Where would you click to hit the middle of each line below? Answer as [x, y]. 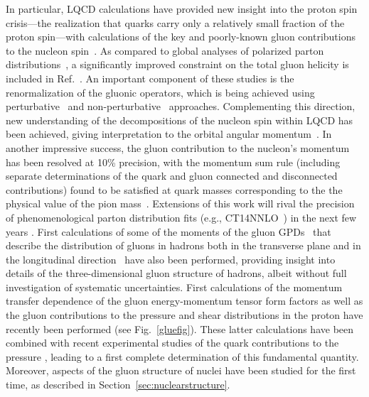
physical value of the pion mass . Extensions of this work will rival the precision [180, 203]
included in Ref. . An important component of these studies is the [150, 78]
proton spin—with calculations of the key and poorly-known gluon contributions [181, 37]
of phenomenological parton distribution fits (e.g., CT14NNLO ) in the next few [181, 217]
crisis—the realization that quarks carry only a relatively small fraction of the [175, 22]
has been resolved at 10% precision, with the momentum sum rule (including [173, 162]
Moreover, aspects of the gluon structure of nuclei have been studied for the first [181, 370]
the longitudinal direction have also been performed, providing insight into [171, 259]
